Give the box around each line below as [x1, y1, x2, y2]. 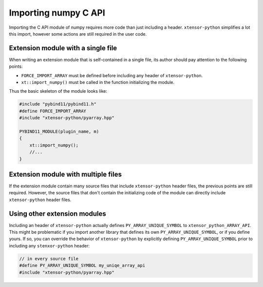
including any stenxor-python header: [9, 243, 90, 248]
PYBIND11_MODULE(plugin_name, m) [19, 128, 99, 134]
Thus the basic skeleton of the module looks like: [9, 88, 107, 94]
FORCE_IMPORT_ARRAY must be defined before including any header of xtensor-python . [21, 72, 203, 78]
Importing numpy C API [9, 7, 106, 18]
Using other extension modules [9, 209, 107, 218]
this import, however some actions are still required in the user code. [9, 31, 147, 37]
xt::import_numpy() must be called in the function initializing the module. [21, 80, 175, 85]
